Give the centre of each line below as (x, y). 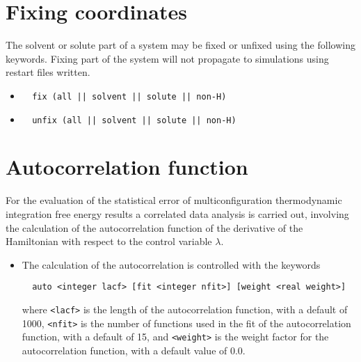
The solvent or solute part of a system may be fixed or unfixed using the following (180, 45)
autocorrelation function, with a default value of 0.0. (134, 350)
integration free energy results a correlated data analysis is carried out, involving (177, 213)
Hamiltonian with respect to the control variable (109, 241)
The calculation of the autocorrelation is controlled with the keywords (171, 264)
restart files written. (48, 72)
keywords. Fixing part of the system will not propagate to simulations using (167, 58)
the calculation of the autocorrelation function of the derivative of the (154, 227)
